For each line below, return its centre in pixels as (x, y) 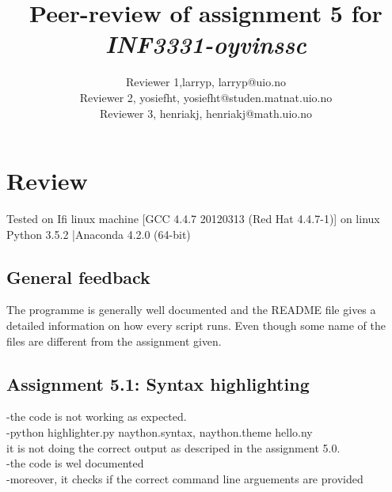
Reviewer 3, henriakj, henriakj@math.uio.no (206, 113)
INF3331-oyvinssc (206, 44)
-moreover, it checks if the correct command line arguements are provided (185, 478)
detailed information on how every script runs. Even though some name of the (196, 325)
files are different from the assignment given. (114, 341)
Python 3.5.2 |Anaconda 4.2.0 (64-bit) (99, 234)
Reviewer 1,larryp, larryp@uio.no (206, 82)
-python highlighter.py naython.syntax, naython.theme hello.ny (160, 432)
